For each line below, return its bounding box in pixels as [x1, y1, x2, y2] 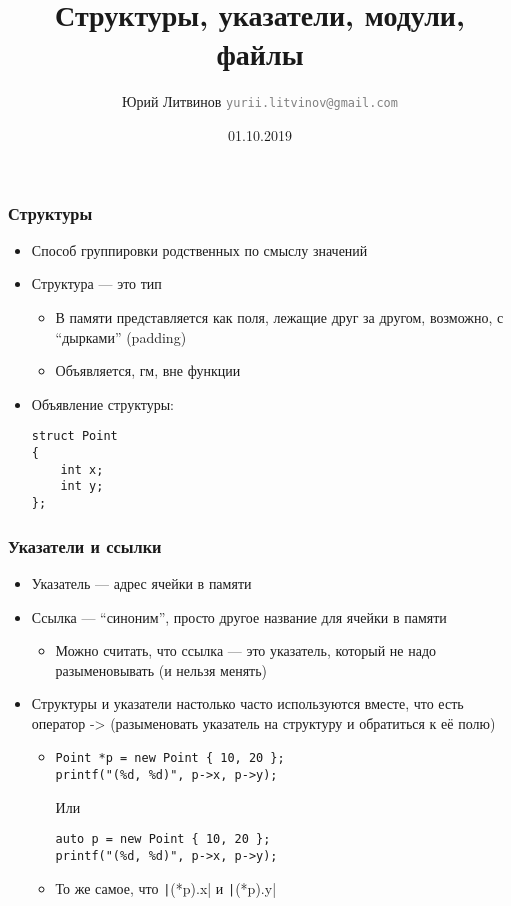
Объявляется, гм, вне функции [55, 360, 241, 381]
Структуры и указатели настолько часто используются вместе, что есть [31, 693, 464, 714]
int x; [60, 462, 104, 477]
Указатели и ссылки [8, 533, 162, 558]
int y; [60, 479, 104, 494]
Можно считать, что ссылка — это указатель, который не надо [55, 640, 437, 661]
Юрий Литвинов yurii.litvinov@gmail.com [122, 91, 398, 112]
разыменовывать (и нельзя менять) [55, 659, 268, 680]
